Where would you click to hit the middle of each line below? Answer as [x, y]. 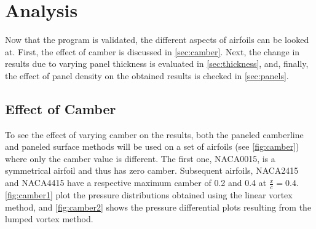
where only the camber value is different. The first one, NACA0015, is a [140, 158]
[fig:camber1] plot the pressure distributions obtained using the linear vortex [149, 194]
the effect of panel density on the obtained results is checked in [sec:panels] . [147, 75]
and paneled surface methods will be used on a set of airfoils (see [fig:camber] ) [152, 146]
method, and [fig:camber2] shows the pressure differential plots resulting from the [158, 207]
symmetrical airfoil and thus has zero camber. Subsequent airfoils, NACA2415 [152, 170]
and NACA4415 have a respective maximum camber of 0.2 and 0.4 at [136, 183]
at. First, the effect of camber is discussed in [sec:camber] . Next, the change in [152, 51]
